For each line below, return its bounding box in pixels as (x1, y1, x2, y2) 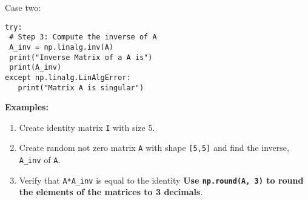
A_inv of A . (19, 153, 61, 166)
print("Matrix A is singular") (18, 83, 144, 92)
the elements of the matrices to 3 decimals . (19, 185, 203, 198)
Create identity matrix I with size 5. (19, 121, 155, 133)
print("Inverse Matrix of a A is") (9, 53, 153, 62)
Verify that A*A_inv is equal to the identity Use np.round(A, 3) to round (19, 173, 304, 186)
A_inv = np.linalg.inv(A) (9, 42, 113, 52)
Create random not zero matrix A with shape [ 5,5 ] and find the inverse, (19, 141, 289, 154)
